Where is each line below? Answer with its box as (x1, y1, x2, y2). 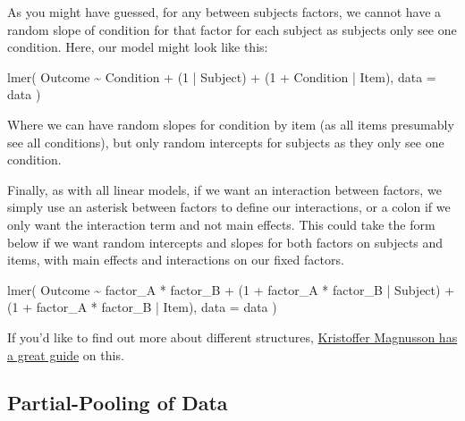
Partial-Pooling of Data (7, 389, 228, 417)
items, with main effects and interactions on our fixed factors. (7, 250, 344, 269)
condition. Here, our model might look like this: (7, 38, 268, 56)
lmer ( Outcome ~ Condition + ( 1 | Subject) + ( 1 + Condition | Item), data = (7, 67, 436, 86)
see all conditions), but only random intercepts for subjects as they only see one (7, 132, 444, 151)
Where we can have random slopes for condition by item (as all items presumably (7, 114, 454, 133)
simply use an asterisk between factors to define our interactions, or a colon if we (7, 198, 451, 216)
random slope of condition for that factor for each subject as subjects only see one (7, 20, 457, 38)
